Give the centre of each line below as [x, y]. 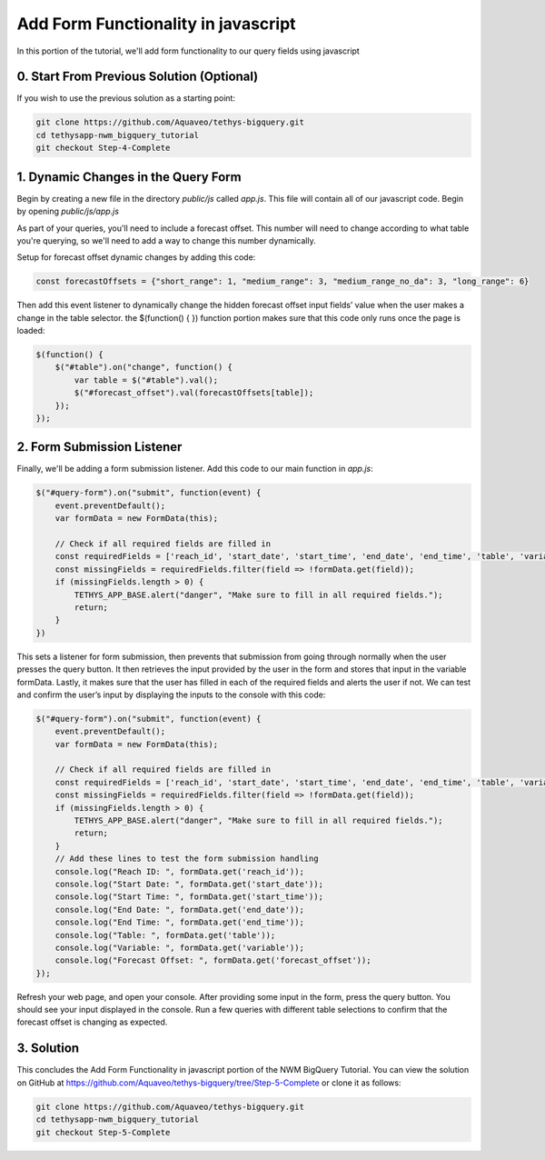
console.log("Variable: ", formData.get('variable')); [179, 947]
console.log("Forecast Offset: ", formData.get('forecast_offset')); [213, 960]
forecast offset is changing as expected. [92, 1022]
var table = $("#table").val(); [146, 380]
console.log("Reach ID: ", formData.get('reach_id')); [179, 871]
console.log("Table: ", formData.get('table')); [165, 935]
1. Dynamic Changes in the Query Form [129, 177]
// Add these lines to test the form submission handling [187, 859]
